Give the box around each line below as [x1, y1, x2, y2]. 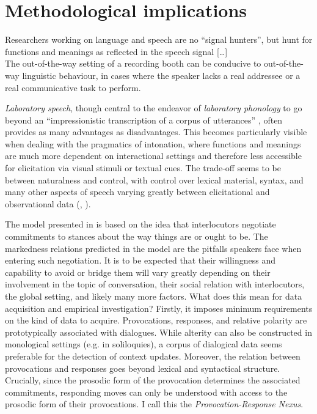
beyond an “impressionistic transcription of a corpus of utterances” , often [5, 113, 283, 126]
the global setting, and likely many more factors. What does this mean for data [5, 290, 302, 302]
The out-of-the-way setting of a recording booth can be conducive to [5, 57, 261, 70]
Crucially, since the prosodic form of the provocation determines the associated [5, 374, 301, 386]
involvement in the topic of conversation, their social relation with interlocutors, [5, 278, 305, 290]
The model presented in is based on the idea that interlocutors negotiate [5, 218, 276, 231]
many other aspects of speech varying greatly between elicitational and [5, 185, 270, 198]
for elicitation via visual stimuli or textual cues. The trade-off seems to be [5, 161, 281, 174]
